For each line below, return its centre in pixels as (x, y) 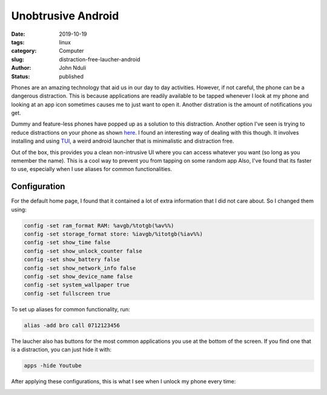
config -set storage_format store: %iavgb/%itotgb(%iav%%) (113, 234)
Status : (21, 76)
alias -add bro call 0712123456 (72, 325)
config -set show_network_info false (80, 268)
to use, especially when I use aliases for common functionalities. (92, 169)
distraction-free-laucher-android (100, 59)
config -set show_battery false (72, 260)
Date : (18, 34)
